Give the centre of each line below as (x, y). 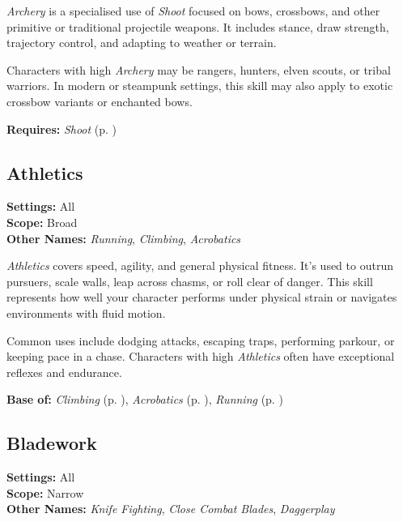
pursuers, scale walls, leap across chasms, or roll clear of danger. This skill (190, 281)
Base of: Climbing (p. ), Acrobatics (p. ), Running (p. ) (145, 399)
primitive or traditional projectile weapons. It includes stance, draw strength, (198, 26)
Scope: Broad (42, 222)
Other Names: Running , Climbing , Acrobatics (124, 238)
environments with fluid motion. (86, 312)
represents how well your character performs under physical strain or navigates (202, 297)
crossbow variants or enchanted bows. (100, 101)
